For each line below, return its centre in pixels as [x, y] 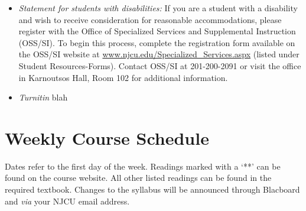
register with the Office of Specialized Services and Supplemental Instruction [157, 31]
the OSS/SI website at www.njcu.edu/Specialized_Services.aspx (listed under [159, 54]
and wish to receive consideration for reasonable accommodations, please [150, 19]
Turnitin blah [43, 97]
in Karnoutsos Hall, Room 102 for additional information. [123, 77]
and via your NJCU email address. [67, 201]
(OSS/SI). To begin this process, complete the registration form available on [157, 42]
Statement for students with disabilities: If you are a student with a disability [158, 8]
